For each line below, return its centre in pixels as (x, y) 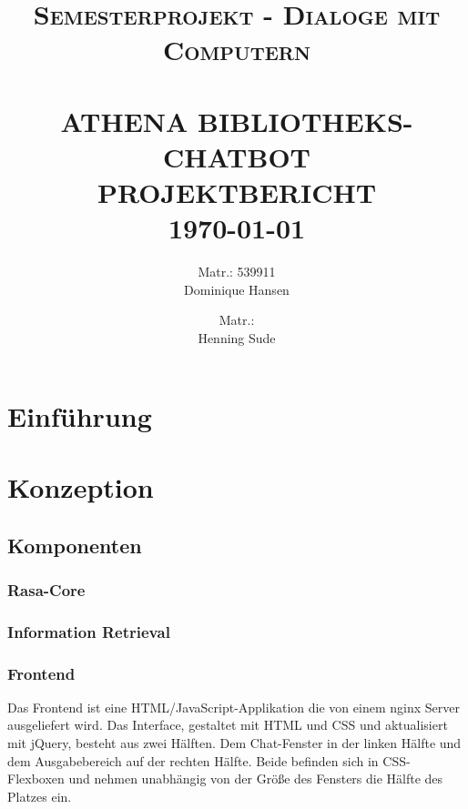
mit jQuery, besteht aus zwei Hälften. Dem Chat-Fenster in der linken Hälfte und (234, 743)
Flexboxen (36, 779)
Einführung (80, 415)
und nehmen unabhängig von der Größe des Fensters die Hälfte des (256, 779)
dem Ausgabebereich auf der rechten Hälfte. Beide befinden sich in (193, 760)
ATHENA (124, 121)
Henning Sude (237, 338)
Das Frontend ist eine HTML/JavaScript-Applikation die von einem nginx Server (234, 707)
